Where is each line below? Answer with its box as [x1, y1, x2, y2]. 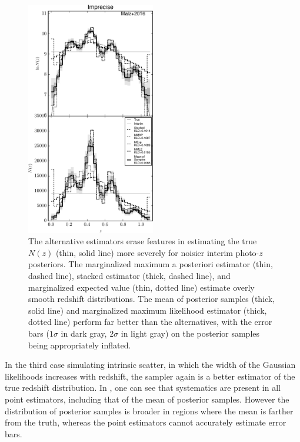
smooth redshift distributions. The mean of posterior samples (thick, [28, 293, 275, 305]
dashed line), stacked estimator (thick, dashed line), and [28, 270, 231, 282]
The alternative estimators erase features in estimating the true [28, 235, 257, 247]
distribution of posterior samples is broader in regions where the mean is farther [5, 404, 294, 417]
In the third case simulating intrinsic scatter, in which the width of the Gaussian [5, 358, 296, 371]
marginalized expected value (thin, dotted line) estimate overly [28, 281, 255, 293]
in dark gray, [61, 327, 107, 339]
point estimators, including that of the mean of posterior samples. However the [5, 393, 289, 405]
